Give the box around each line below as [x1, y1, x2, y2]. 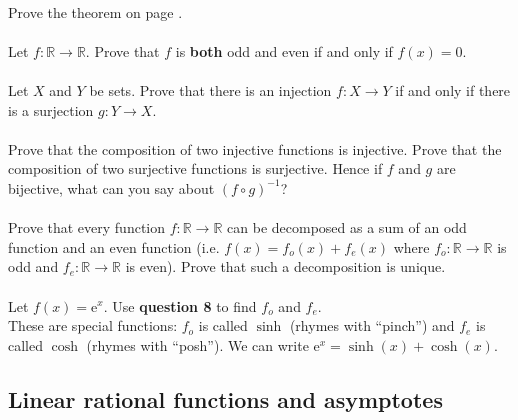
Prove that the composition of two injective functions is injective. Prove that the [8, 138, 502, 159]
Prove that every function [8, 217, 166, 238]
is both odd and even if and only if [175, 40, 393, 61]
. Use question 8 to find [103, 295, 257, 316]
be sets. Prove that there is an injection [89, 79, 332, 100]
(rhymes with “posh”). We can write [86, 334, 309, 355]
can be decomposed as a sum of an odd [227, 217, 467, 238]
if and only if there [395, 79, 511, 100]
